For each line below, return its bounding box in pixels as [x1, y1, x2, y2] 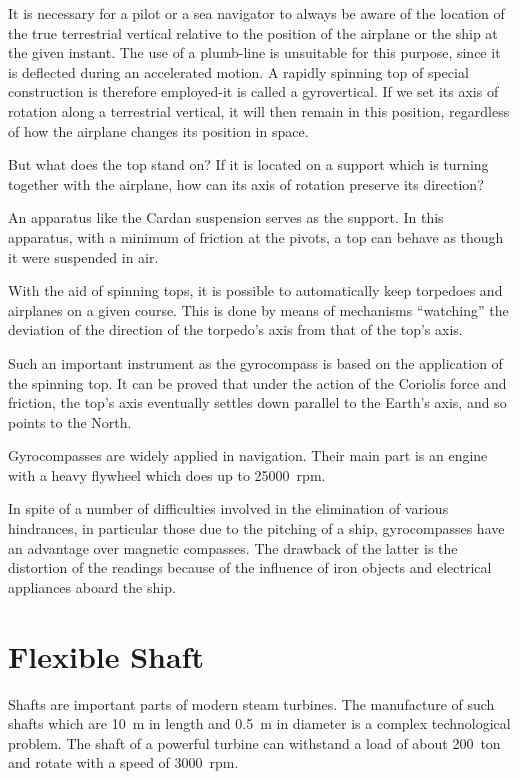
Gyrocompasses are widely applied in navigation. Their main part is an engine [8, 445, 488, 466]
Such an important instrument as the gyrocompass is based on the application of [8, 352, 503, 373]
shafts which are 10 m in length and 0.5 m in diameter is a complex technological [8, 713, 511, 734]
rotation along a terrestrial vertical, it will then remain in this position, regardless [8, 100, 510, 121]
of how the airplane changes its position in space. [8, 120, 309, 141]
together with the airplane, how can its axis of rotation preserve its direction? [8, 173, 484, 194]
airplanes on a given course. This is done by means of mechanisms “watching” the [8, 299, 509, 320]
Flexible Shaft [8, 635, 204, 676]
